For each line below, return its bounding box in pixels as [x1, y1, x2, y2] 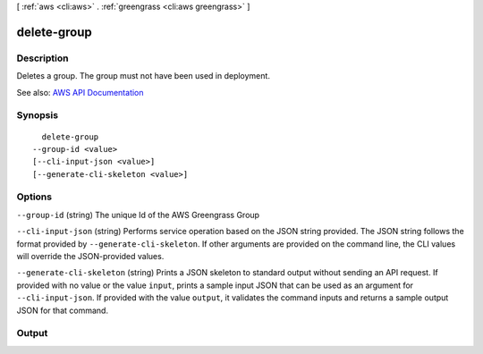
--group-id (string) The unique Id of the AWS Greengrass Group [16, 209, 259, 220]
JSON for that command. [16, 305, 109, 316]
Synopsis [16, 109, 58, 122]
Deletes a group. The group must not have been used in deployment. [16, 71, 270, 81]
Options [16, 190, 53, 203]
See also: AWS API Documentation [16, 87, 144, 97]
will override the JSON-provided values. [16, 250, 165, 261]
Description [16, 52, 69, 64]
